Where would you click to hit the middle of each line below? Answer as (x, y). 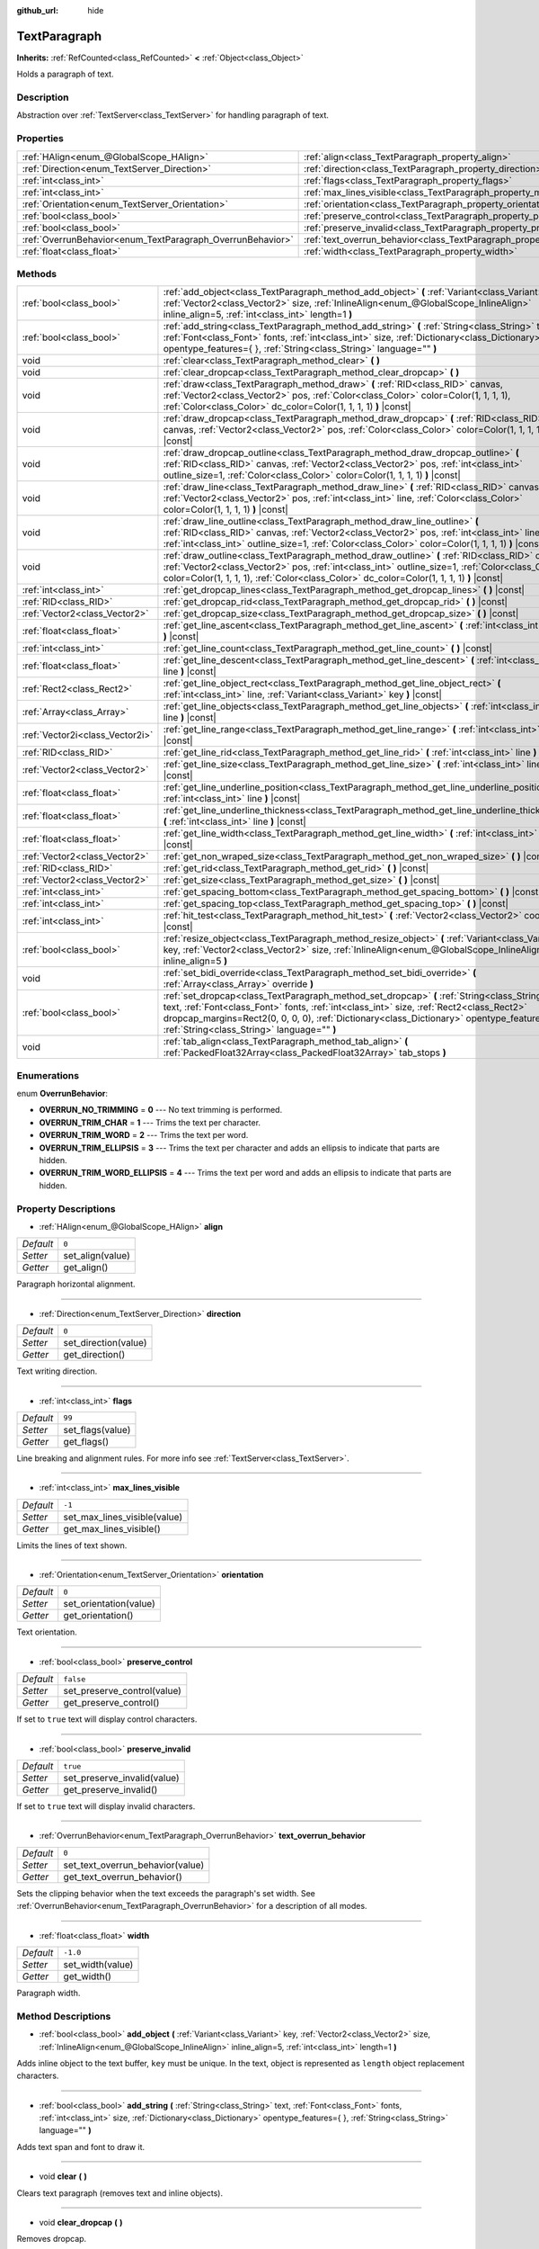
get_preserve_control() (111, 1703)
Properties (40, 139)
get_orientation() (98, 1616)
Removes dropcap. (52, 2239)
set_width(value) (98, 1964)
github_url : (37, 10)
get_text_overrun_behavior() (123, 1877)
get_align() (86, 1268)
